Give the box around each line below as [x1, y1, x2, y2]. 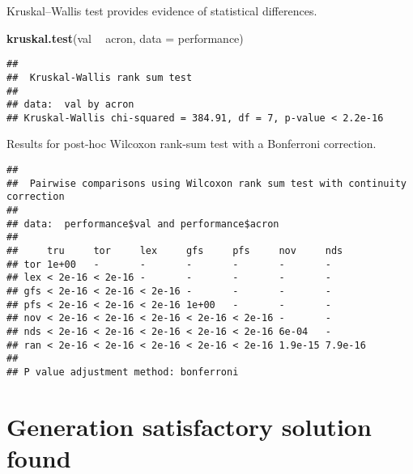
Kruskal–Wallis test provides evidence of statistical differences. [6, 2, 317, 19]
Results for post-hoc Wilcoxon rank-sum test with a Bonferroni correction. [6, 135, 377, 152]
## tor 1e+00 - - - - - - [6, 258, 331, 270]
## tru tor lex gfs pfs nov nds [6, 245, 343, 256]
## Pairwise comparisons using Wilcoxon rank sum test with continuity [6, 177, 407, 189]
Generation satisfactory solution [6, 409, 372, 442]
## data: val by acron [6, 99, 134, 111]
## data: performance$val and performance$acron [6, 218, 279, 230]
